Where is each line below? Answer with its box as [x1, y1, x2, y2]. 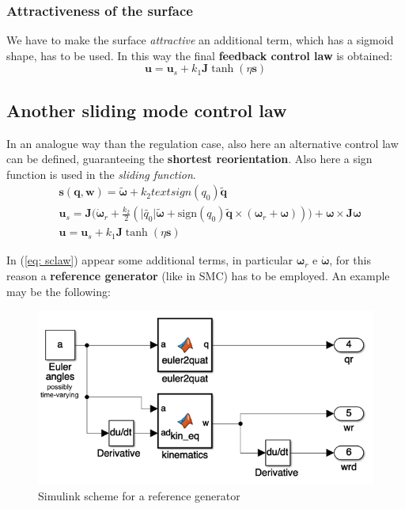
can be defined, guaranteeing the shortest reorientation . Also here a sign [6, 150, 373, 167]
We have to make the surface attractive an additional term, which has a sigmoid [6, 32, 394, 48]
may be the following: [6, 283, 111, 299]
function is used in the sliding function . [6, 165, 196, 182]
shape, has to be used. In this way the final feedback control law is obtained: [6, 47, 393, 63]
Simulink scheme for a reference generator [38, 487, 240, 503]
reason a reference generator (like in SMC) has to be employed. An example [6, 268, 390, 284]
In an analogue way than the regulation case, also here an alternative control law [6, 135, 399, 151]
